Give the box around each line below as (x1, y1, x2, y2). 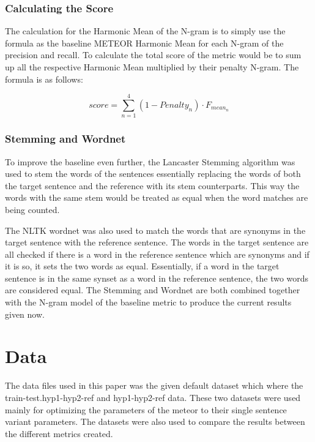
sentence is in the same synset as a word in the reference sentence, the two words (5, 271, 309, 284)
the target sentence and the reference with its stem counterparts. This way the (5, 179, 300, 192)
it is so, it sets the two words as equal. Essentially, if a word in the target (5, 260, 280, 272)
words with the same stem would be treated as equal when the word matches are (5, 191, 308, 204)
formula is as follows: (5, 72, 83, 85)
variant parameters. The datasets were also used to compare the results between (5, 415, 305, 428)
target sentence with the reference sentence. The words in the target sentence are (5, 236, 309, 249)
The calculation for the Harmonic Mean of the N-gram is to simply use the (5, 24, 286, 37)
